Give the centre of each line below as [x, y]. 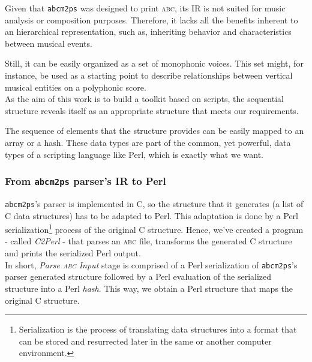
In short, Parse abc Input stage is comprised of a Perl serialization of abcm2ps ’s [151, 264]
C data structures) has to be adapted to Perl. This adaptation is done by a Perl [151, 215]
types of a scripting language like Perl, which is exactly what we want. [134, 154]
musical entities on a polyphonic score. [76, 87]
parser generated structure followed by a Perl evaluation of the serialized [138, 276]
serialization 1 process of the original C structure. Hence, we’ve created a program [154, 228]
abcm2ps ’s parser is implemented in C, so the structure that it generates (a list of [154, 203]
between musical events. [49, 43]
